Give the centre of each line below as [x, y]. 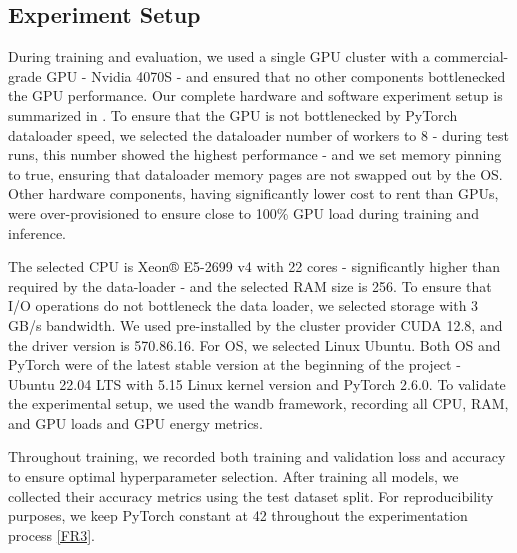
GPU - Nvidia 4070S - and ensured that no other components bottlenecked [276, 75]
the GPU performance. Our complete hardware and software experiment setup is [255, 95]
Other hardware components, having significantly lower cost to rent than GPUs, [253, 193]
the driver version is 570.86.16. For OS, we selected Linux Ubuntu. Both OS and [254, 344]
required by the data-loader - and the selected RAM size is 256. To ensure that [250, 285]
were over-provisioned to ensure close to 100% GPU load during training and [243, 212]
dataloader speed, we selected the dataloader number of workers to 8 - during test [259, 134]
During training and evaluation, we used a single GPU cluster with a [219, 56]
